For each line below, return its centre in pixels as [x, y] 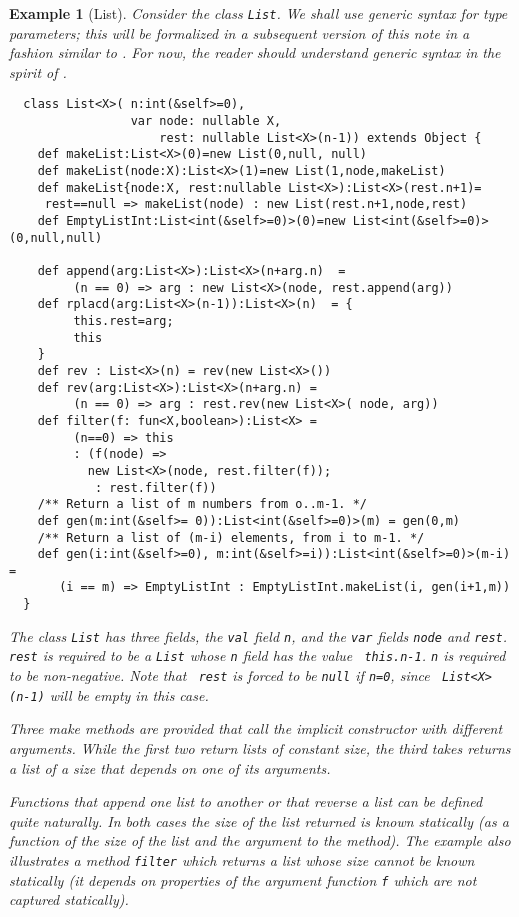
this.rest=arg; [123, 320]
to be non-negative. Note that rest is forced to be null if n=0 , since [219, 675]
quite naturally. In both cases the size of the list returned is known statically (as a [259, 820]
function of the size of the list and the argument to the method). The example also [260, 840]
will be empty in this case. [129, 694]
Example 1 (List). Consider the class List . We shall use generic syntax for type [258, 13]
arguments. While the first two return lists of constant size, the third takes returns [260, 748]
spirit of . [38, 71]
